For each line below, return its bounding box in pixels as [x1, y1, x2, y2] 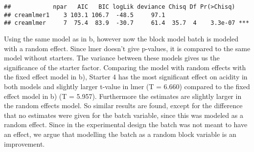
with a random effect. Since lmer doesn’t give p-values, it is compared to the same [4, 43, 251, 53]
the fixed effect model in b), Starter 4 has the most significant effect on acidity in [4, 72, 248, 82]
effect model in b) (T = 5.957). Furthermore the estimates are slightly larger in [4, 91, 242, 101]
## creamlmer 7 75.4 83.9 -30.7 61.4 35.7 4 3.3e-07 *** [4, 19, 250, 27]
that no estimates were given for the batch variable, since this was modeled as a [4, 110, 243, 120]
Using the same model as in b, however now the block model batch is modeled [4, 33, 239, 43]
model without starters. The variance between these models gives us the [4, 53, 220, 63]
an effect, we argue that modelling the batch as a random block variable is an [4, 129, 236, 139]
